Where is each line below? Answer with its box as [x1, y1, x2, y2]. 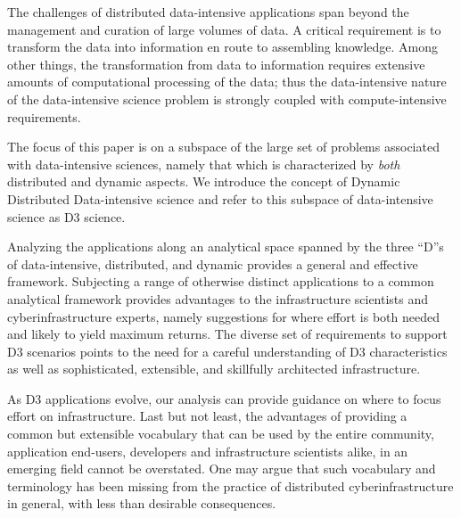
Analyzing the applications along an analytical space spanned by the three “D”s [7, 237, 444, 256]
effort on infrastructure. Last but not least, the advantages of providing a [7, 407, 407, 425]
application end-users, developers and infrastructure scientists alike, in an [7, 441, 408, 460]
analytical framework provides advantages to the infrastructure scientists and [7, 289, 429, 308]
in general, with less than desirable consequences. [7, 494, 276, 513]
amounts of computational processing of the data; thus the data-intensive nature [7, 72, 447, 91]
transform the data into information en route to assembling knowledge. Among [7, 37, 439, 56]
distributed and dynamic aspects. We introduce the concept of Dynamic [7, 172, 400, 191]
